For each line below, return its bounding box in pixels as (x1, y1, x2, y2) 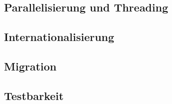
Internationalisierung (4, 29, 114, 44)
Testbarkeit (4, 87, 64, 103)
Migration (4, 58, 56, 73)
